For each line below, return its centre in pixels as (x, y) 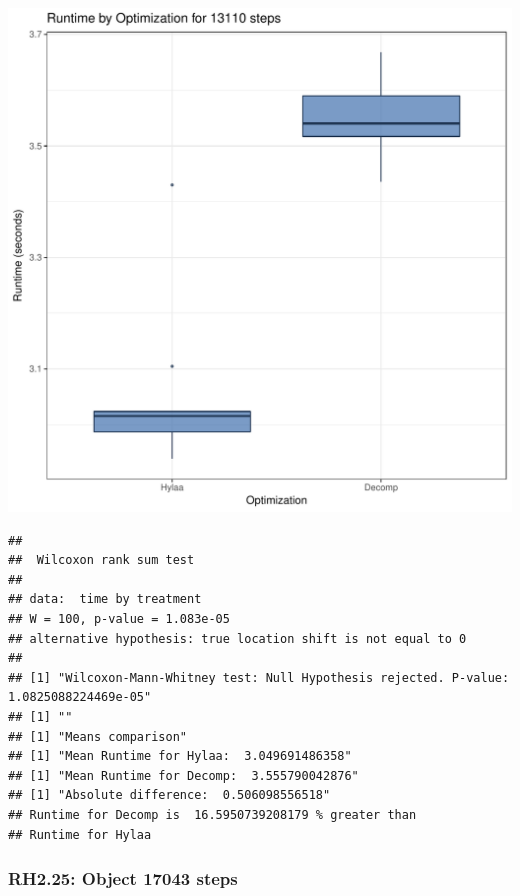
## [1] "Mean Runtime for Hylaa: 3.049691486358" (180, 756)
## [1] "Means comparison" (97, 736)
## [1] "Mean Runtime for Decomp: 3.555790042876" (183, 775)
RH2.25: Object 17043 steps (123, 878)
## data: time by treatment (105, 599)
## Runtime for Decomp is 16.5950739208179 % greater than (212, 814)
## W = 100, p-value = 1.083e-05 (119, 618)
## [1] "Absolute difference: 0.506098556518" (169, 795)
